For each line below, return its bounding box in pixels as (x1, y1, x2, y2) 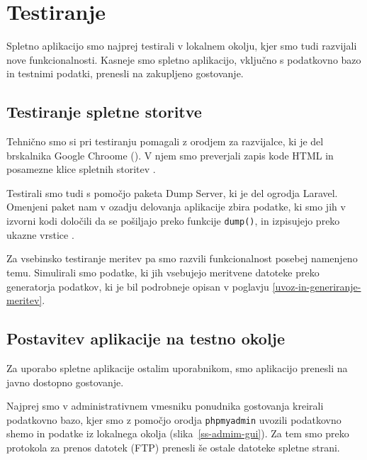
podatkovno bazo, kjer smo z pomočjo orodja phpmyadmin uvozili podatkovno (6, 412, 341, 427)
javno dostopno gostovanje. (6, 374, 124, 389)
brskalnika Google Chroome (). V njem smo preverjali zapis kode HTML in (6, 147, 334, 162)
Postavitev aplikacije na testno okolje (6, 327, 286, 349)
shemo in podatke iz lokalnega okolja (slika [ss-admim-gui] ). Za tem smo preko (6, 426, 349, 441)
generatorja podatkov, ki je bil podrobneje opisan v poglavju (6, 279, 269, 293)
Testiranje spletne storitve (6, 101, 202, 123)
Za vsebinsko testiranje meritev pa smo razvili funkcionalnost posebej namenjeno (6, 251, 358, 266)
